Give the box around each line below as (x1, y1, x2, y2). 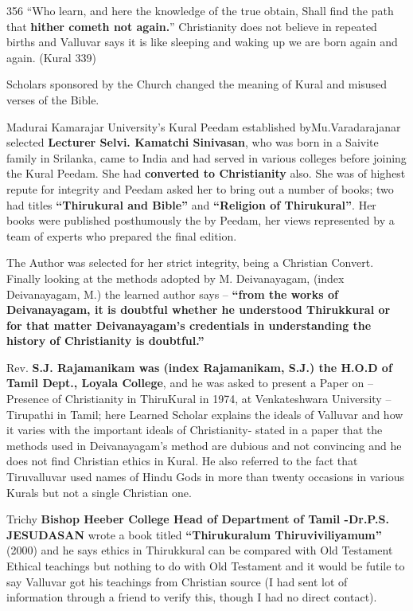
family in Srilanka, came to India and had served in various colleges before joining (6, 149, 407, 166)
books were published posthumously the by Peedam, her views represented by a (6, 212, 395, 229)
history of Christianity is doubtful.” (6, 332, 205, 349)
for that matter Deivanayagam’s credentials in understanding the (6, 316, 372, 333)
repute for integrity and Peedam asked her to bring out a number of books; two (6, 180, 394, 197)
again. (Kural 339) (6, 49, 96, 65)
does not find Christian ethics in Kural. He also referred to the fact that (6, 452, 358, 469)
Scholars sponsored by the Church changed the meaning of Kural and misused (6, 76, 388, 92)
